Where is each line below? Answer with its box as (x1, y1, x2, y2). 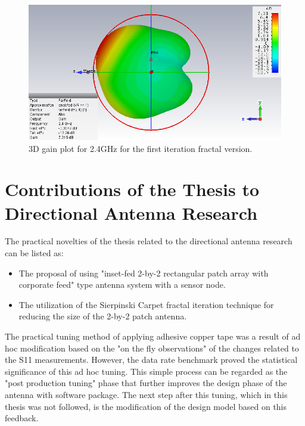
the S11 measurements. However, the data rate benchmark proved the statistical (5, 353, 298, 366)
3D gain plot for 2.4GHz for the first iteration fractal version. (29, 142, 253, 154)
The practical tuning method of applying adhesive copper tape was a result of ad (5, 330, 301, 343)
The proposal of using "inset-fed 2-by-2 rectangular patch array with (18, 266, 269, 279)
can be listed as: (5, 247, 64, 259)
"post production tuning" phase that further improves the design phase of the (5, 377, 287, 389)
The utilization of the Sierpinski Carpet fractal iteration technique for (18, 298, 274, 310)
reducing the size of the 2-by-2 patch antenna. (18, 310, 187, 322)
